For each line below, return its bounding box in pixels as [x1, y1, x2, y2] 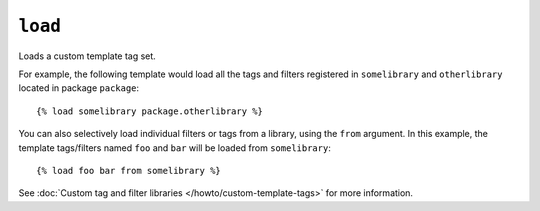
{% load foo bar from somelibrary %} [36, 165, 222, 176]
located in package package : [18, 82, 140, 94]
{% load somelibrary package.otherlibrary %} [36, 105, 264, 117]
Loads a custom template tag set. [18, 50, 157, 62]
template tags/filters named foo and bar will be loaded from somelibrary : [18, 141, 332, 154]
